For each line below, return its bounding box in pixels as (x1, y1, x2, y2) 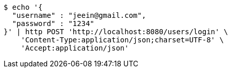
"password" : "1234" (12, 19, 95, 28)
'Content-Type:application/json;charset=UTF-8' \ (20, 36, 224, 44)
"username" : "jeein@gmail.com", (12, 11, 146, 19)
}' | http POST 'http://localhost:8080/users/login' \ (4, 28, 228, 36)
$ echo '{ (4, 3, 43, 11)
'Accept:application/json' (20, 44, 129, 52)
